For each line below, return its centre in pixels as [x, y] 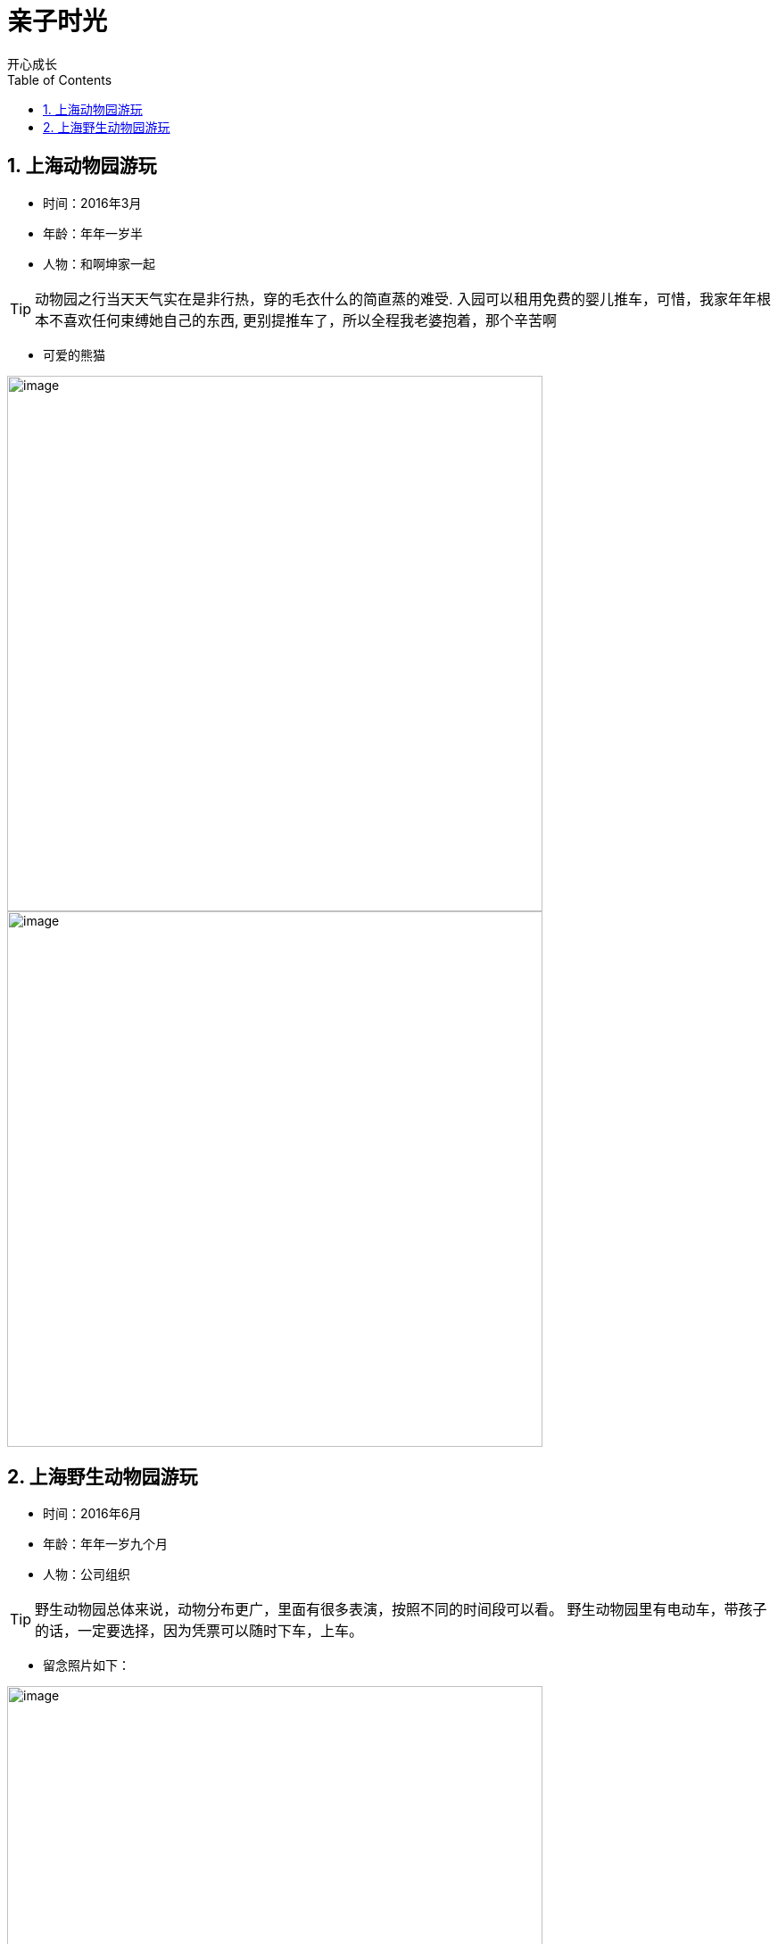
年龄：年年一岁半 [93, 233]
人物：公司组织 [87, 1574]
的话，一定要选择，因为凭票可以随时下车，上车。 [199, 1631]
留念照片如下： [87, 1666]
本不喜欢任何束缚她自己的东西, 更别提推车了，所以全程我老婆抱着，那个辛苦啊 [296, 320]
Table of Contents [60, 79]
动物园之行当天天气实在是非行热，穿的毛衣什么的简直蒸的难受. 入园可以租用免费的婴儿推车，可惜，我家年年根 [403, 299]
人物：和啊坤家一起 [99, 263]
